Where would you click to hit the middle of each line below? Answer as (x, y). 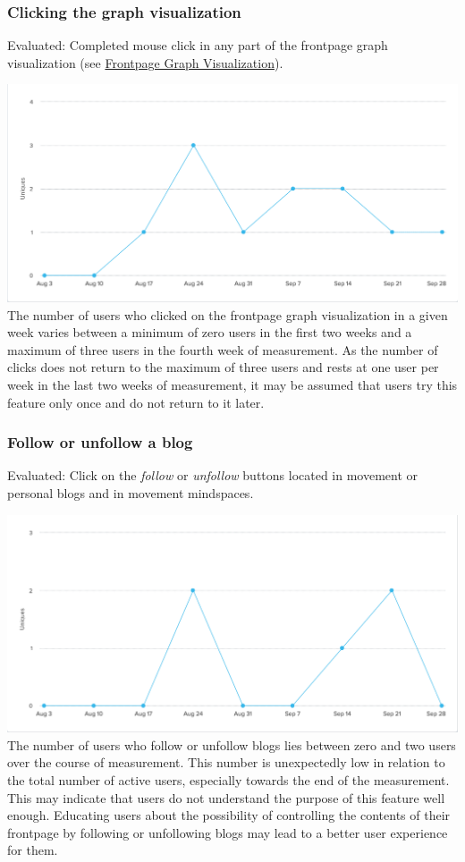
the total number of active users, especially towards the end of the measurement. (228, 780)
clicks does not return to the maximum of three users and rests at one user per (223, 367)
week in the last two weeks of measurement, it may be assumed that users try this (232, 385)
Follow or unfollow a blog (100, 442)
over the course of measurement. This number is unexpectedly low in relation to (226, 762)
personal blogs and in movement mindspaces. (131, 493)
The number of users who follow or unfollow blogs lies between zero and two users (232, 744)
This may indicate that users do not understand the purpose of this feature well (226, 797)
